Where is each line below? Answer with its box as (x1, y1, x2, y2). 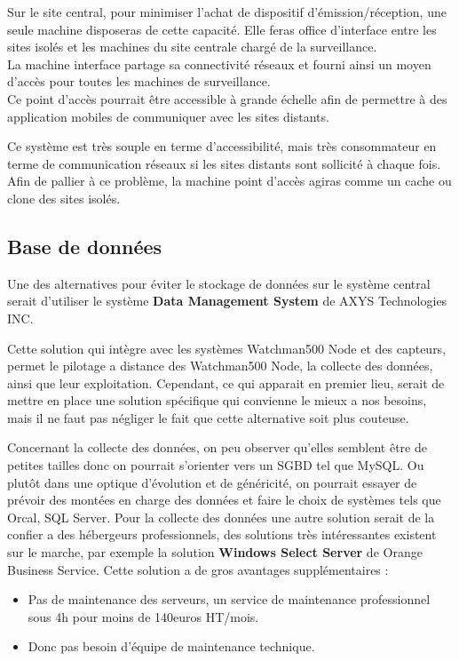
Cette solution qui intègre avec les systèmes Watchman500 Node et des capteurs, (7, 338, 447, 357)
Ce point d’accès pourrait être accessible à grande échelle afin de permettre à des (7, 89, 447, 108)
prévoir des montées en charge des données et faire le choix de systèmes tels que (7, 490, 441, 509)
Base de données (7, 232, 162, 259)
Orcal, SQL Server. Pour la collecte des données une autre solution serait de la (7, 507, 435, 526)
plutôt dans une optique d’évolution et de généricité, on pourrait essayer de (7, 473, 417, 491)
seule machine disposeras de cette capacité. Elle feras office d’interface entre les (7, 20, 437, 38)
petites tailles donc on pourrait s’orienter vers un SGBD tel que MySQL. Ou (7, 456, 424, 474)
